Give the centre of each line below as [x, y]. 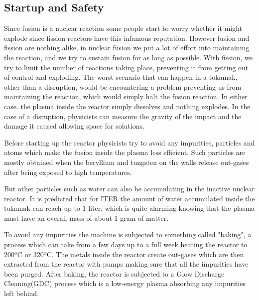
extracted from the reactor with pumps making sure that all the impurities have [126, 264]
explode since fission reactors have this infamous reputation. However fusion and [127, 38]
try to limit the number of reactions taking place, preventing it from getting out [126, 67]
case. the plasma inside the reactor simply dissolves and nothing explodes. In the [127, 106]
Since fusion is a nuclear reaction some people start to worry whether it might [123, 28]
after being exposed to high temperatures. [68, 172]
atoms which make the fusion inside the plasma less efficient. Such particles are [125, 152]
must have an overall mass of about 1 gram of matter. [86, 218]
